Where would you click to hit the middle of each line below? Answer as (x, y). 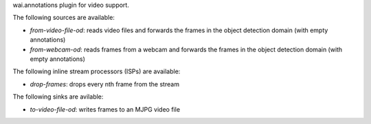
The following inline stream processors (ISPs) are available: (97, 71)
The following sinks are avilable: (58, 97)
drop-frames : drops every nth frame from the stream (105, 84)
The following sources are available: (64, 18)
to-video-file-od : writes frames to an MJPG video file (105, 109)
